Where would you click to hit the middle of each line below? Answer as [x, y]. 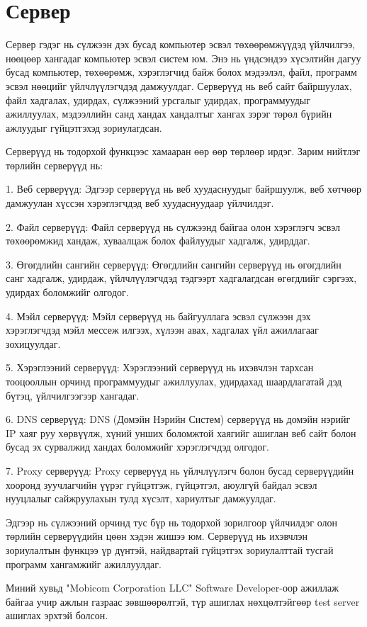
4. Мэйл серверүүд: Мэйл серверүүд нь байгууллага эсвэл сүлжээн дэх [158, 316]
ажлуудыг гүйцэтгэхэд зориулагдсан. [84, 127]
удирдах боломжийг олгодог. [67, 292]
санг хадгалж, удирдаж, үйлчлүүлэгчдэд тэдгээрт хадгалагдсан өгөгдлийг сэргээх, [181, 278]
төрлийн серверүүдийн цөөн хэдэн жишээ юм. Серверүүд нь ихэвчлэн [157, 536]
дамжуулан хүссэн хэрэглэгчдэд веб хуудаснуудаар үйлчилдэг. [140, 203]
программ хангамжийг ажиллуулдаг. [84, 564]
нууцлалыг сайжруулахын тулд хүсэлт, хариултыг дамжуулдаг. [141, 498]
